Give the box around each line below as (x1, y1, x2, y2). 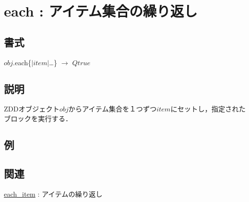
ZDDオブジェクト (4, 104, 59, 114)
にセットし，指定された (170, 104, 246, 114)
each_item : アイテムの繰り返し (4, 188, 103, 199)
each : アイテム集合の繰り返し (4, 1, 198, 21)
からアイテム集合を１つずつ (68, 104, 157, 114)
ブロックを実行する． (4, 113, 72, 123)
